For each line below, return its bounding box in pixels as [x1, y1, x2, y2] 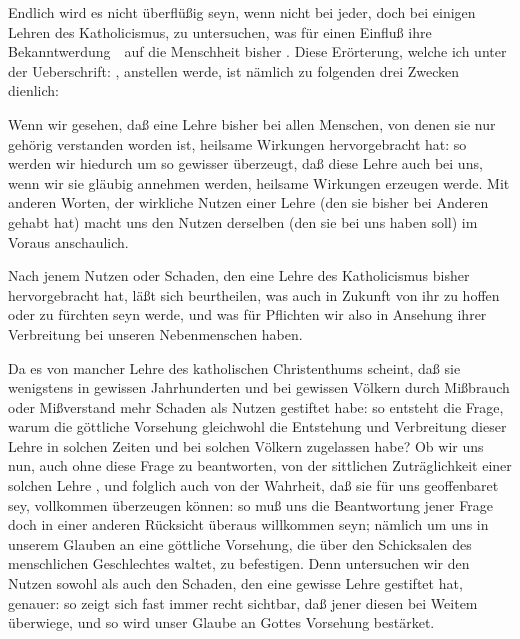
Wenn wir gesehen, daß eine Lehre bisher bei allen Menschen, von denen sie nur [8, 113, 496, 134]
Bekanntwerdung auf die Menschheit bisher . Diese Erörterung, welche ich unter [8, 41, 507, 62]
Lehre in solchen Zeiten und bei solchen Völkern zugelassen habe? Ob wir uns [8, 435, 484, 456]
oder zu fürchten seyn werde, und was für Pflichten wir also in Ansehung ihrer [8, 304, 487, 325]
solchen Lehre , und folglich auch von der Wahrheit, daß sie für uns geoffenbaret [8, 475, 499, 496]
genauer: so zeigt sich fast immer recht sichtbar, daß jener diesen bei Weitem [8, 592, 478, 613]
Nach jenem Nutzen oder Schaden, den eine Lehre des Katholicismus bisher [8, 265, 470, 286]
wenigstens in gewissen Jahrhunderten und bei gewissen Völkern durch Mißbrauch [8, 377, 510, 398]
